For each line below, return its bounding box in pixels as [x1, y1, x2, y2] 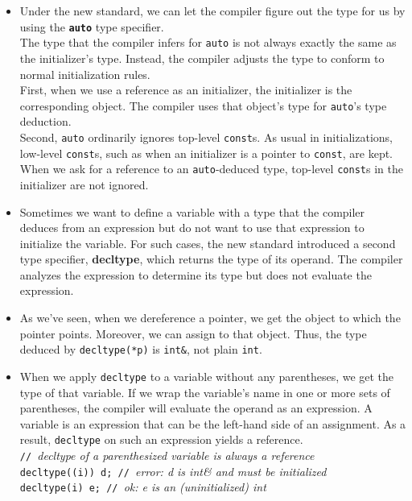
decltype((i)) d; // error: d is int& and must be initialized [19, 462, 327, 479]
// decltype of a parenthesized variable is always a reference [19, 447, 315, 463]
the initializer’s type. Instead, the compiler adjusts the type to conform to [19, 49, 385, 66]
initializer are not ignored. [19, 176, 149, 193]
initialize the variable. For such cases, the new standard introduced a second [19, 234, 396, 251]
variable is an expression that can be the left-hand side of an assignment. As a [19, 415, 406, 432]
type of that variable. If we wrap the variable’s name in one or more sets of [19, 383, 390, 400]
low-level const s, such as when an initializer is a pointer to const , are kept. [19, 144, 393, 161]
